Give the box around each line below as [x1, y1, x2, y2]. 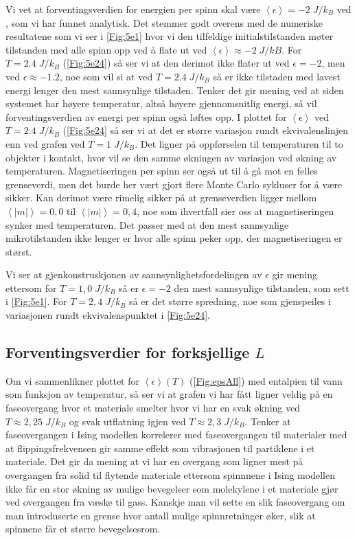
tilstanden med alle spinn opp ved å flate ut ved [5, 42, 207, 56]
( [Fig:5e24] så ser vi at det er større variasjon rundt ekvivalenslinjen [62, 123, 348, 137]
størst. [5, 244, 32, 258]
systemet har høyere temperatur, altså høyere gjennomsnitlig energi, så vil [5, 96, 317, 111]
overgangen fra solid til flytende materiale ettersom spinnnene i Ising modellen [5, 468, 335, 482]
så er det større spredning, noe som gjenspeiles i [129, 294, 331, 308]
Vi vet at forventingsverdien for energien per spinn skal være [5, 2, 261, 16]
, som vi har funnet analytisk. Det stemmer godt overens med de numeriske [5, 15, 323, 30]
